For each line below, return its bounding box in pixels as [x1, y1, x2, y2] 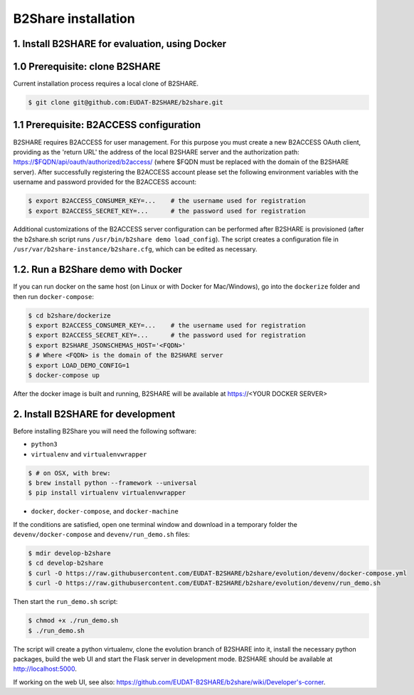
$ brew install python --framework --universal [28, 479, 197, 487]
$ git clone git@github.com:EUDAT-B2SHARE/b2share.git [28, 98, 223, 107]
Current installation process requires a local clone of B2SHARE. [13, 79, 199, 88]
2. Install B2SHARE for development [13, 408, 176, 420]
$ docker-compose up [28, 371, 100, 379]
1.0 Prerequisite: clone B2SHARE [13, 61, 161, 73]
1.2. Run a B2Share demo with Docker [13, 263, 183, 276]
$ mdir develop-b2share [28, 549, 112, 558]
